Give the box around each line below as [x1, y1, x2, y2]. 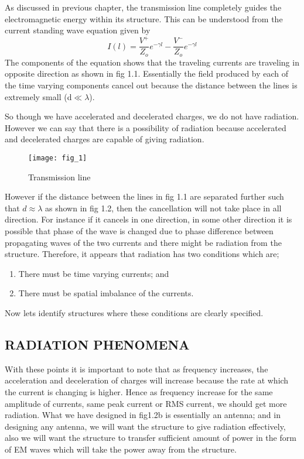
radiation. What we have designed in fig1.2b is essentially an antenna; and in [5, 409, 281, 421]
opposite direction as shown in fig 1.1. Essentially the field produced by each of [5, 67, 289, 80]
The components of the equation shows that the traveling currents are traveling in [5, 56, 299, 68]
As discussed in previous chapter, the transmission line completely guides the [5, 1, 282, 13]
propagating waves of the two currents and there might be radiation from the [5, 236, 282, 248]
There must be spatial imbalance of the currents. [18, 287, 194, 299]
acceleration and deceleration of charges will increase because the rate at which [5, 374, 289, 386]
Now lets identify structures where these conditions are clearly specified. [5, 306, 264, 318]
